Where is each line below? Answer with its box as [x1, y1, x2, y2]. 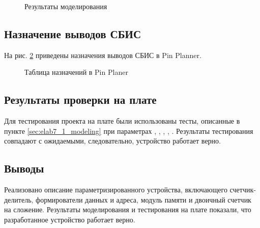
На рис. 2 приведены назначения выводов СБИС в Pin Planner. [4, 49, 201, 60]
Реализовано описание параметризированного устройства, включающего [4, 184, 227, 195]
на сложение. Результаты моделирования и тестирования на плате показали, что [4, 204, 251, 215]
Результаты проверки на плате [4, 92, 157, 107]
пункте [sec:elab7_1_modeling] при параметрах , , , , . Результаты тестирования [4, 125, 253, 136]
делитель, [4, 194, 34, 205]
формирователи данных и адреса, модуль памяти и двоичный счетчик [36, 194, 251, 205]
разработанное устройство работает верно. [4, 214, 135, 224]
